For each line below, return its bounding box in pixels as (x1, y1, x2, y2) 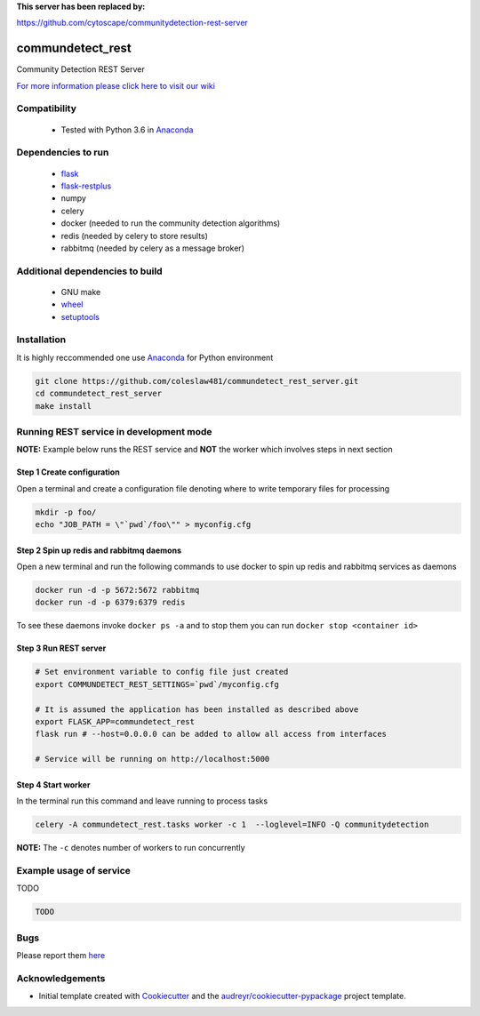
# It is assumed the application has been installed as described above (35, 704, 359, 715)
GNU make (60, 286, 101, 297)
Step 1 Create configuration (16, 467, 120, 477)
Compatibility (16, 102, 77, 115)
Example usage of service (16, 864, 131, 876)
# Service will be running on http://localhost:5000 (35, 754, 270, 764)
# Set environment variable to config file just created (35, 667, 289, 677)
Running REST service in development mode (16, 425, 212, 437)
